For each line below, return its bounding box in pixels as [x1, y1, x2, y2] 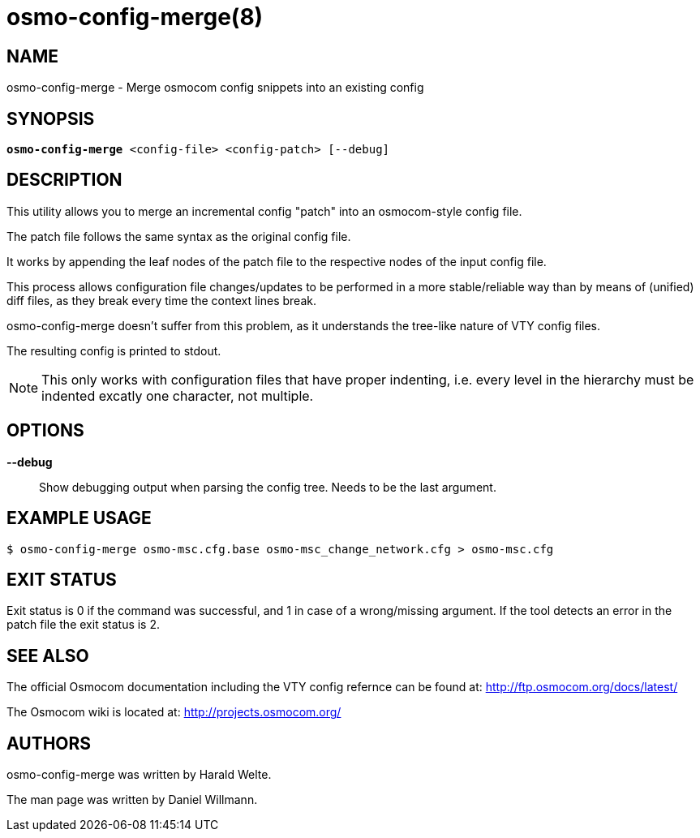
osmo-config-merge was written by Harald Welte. [6, 767, 272, 782]
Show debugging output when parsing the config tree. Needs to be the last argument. [39, 479, 496, 494]
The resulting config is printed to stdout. [6, 343, 221, 358]
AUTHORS [6, 733, 92, 754]
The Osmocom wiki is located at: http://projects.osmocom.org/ [6, 705, 341, 720]
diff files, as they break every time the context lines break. [6, 293, 316, 307]
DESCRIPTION [6, 170, 122, 191]
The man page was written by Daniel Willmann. [6, 793, 258, 807]
